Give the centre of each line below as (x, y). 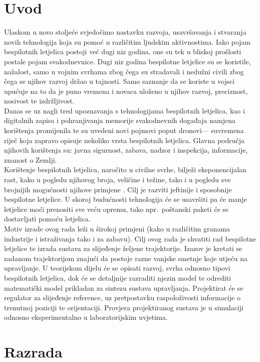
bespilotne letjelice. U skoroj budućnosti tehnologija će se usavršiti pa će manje (125, 199)
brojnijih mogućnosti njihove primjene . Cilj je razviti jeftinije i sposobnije (118, 189)
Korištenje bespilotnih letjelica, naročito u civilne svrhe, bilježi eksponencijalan (125, 169)
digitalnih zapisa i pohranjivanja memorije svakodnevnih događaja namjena (120, 120)
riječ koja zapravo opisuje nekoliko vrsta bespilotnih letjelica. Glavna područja (124, 140)
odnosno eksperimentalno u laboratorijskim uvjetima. (86, 317)
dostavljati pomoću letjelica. (47, 219)
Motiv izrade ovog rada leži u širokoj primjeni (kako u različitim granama (117, 228)
